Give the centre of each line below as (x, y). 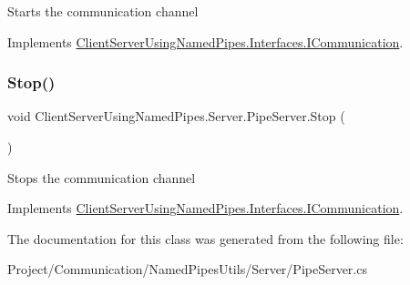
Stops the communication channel (102, 177)
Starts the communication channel (103, 11)
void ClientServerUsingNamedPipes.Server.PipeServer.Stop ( (176, 116)
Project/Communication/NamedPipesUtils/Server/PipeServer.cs (187, 269)
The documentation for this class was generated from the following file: (205, 238)
